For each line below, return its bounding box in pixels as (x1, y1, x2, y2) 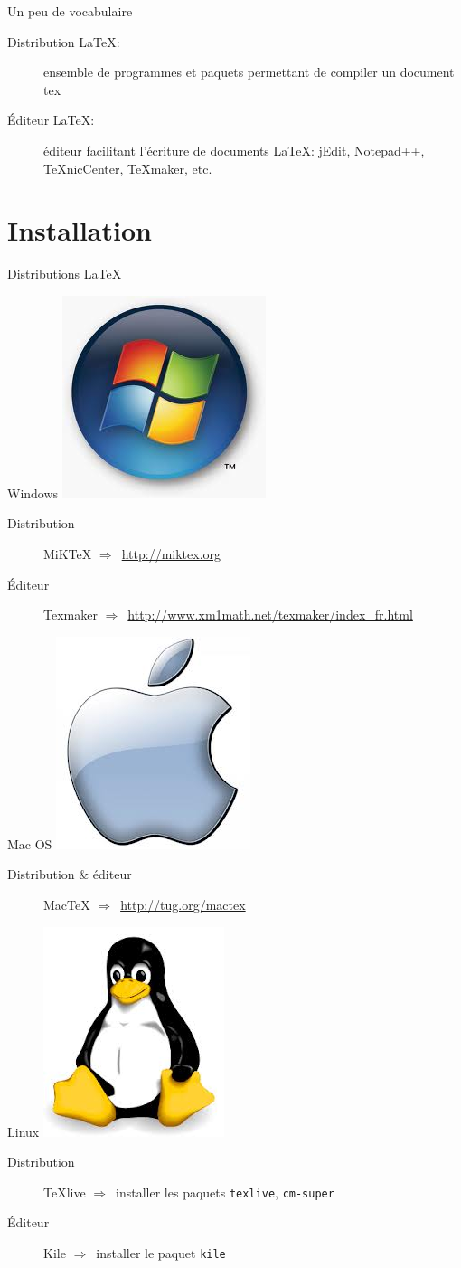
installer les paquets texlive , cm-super (116, 1182, 334, 1201)
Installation (7, 212, 152, 249)
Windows (7, 483, 59, 502)
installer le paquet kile (96, 1244, 226, 1263)
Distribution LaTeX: (7, 32, 120, 51)
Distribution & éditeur (7, 865, 132, 884)
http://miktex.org (121, 544, 221, 563)
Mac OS (7, 834, 52, 853)
